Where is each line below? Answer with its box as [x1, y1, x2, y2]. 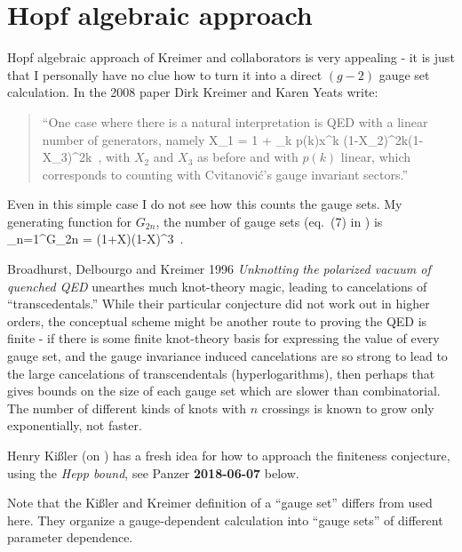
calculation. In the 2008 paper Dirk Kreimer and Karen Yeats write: [7, 83, 378, 101]
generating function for [7, 212, 132, 230]
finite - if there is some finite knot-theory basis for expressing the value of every [7, 329, 440, 348]
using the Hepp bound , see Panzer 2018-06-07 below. [7, 463, 299, 482]
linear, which [340, 148, 411, 166]
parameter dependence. [7, 528, 133, 547]
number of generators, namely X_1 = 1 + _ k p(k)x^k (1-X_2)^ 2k [42, 130, 409, 148]
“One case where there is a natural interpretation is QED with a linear [42, 112, 428, 131]
